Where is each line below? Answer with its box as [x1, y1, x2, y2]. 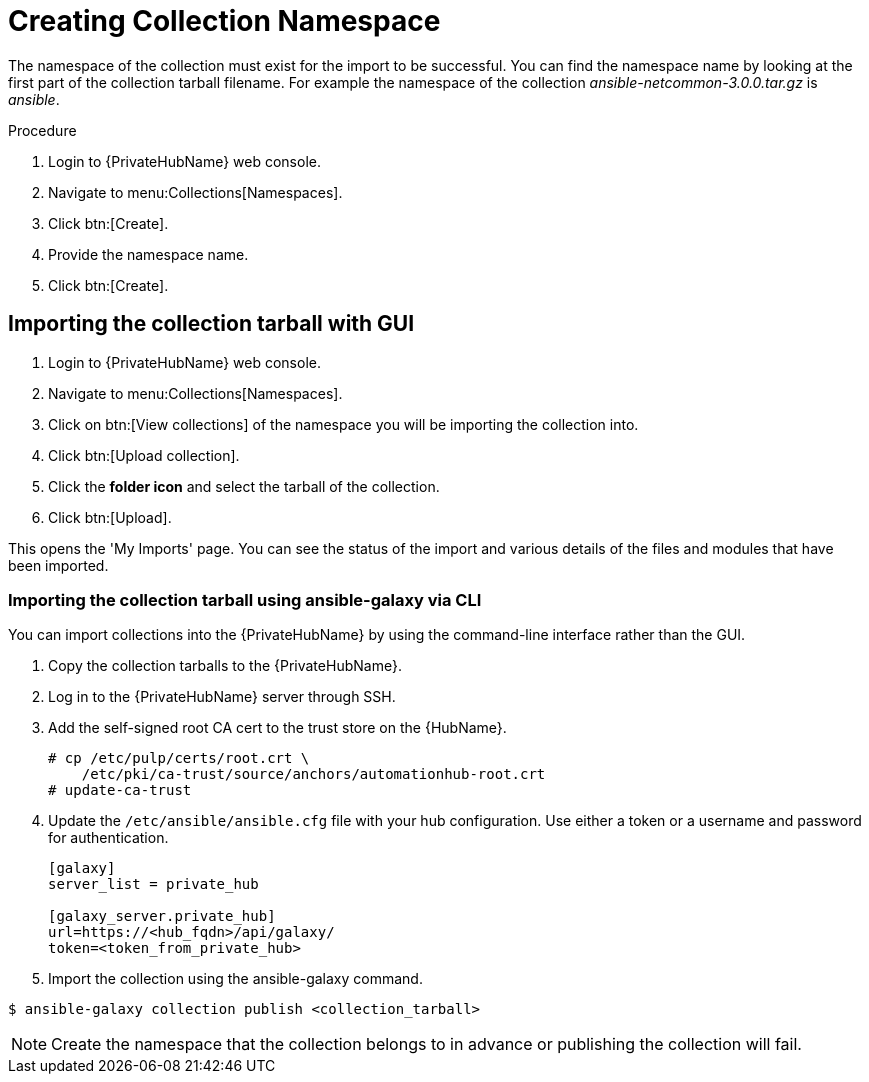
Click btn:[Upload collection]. [48, 446, 240, 464]
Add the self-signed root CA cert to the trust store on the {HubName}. [48, 719, 507, 737]
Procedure [8, 121, 77, 139]
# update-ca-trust [48, 782, 192, 799]
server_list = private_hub [48, 876, 259, 893]
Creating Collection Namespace [8, 4, 441, 38]
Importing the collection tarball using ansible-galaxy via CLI [8, 589, 482, 610]
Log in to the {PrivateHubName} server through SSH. [48, 688, 396, 706]
